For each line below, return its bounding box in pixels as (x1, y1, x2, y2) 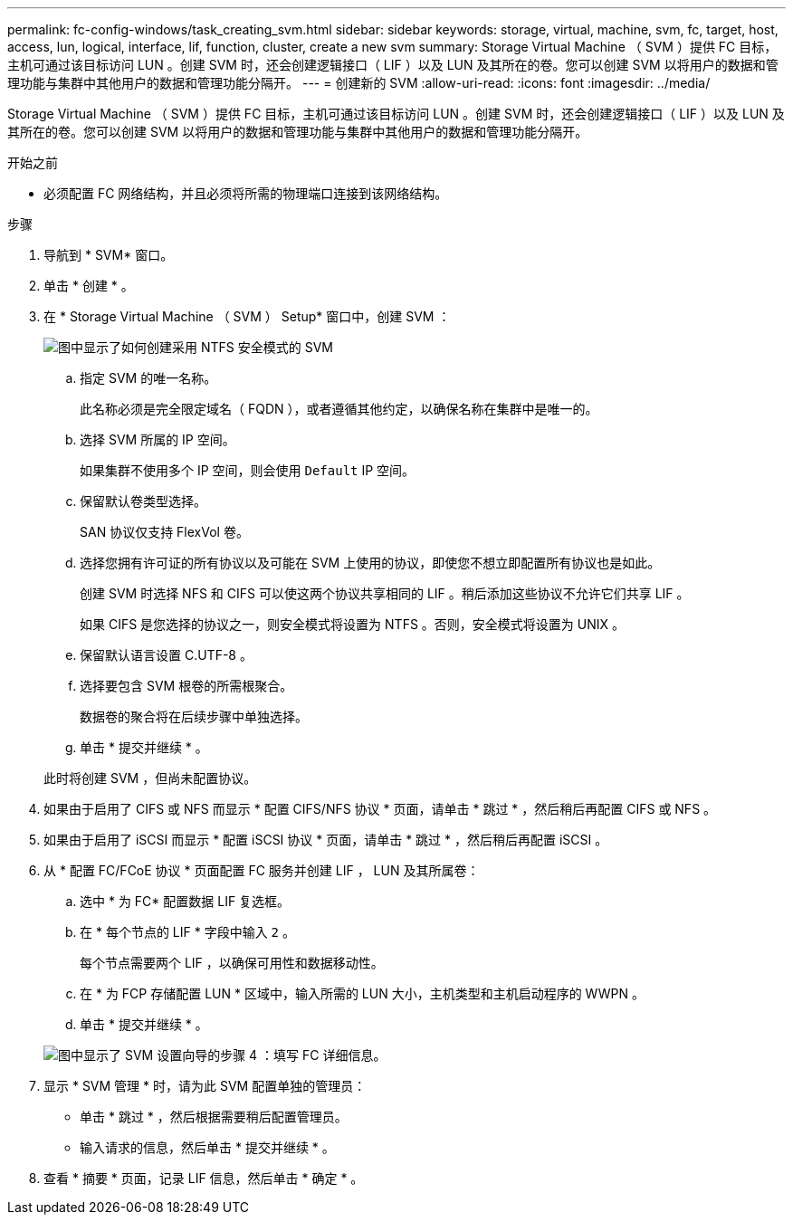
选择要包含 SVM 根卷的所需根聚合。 (80, 678, 293, 693)
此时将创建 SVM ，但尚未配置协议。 (43, 770, 257, 786)
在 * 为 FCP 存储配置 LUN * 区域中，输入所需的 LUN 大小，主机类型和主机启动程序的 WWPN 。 (80, 986, 645, 1001)
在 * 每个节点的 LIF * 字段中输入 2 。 (80, 924, 295, 940)
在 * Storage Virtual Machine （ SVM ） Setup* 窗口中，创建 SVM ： (43, 309, 451, 324)
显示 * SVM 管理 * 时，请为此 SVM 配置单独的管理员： (43, 1078, 367, 1093)
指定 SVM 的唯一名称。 (80, 370, 217, 386)
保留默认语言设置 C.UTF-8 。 (80, 647, 253, 663)
